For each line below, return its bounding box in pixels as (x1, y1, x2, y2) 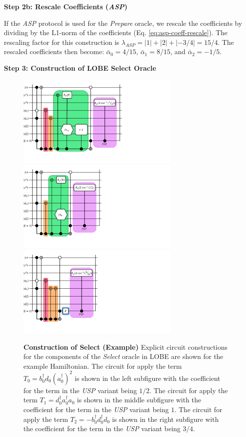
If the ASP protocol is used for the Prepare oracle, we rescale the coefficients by (4, 18, 242, 28)
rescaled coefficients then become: (4, 46, 104, 57)
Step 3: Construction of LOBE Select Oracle (4, 62, 156, 73)
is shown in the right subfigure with (112, 414, 219, 424)
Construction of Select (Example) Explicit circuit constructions (23, 341, 228, 352)
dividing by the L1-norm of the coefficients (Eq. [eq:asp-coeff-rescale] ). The (4, 27, 227, 38)
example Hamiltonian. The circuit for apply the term (23, 360, 182, 371)
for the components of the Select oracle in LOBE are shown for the (23, 351, 224, 361)
